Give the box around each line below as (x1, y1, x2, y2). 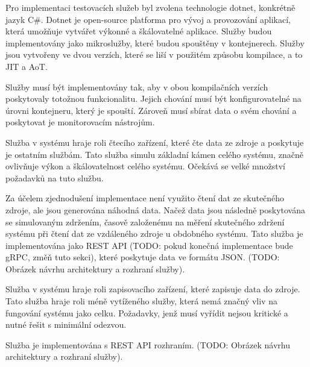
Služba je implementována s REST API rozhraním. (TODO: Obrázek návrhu (5, 338, 290, 351)
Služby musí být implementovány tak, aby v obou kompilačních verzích (5, 80, 268, 93)
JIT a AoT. (5, 60, 48, 72)
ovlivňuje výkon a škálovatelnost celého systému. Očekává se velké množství (5, 160, 285, 172)
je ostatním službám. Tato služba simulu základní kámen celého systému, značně (5, 148, 303, 160)
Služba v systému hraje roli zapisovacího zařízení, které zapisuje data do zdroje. (5, 283, 300, 295)
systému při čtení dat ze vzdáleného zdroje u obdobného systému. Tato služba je (5, 227, 303, 240)
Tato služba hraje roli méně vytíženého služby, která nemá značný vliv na (5, 295, 277, 307)
